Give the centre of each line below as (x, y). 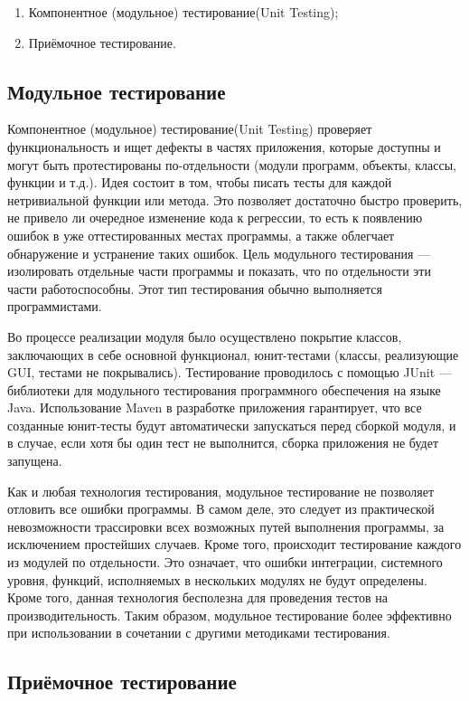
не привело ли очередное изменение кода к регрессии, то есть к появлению (215, 218)
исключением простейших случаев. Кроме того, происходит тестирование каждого (234, 544)
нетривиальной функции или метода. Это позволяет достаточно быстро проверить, (235, 199)
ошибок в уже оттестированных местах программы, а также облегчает (201, 235)
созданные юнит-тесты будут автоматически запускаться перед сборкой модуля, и (232, 425)
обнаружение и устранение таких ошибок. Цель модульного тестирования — (219, 253)
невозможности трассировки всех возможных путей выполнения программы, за (226, 526)
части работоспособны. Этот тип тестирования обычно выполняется (195, 288)
